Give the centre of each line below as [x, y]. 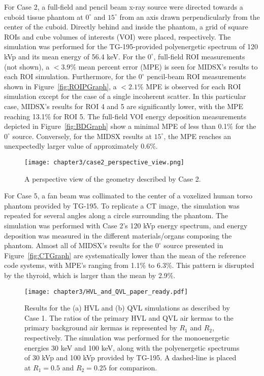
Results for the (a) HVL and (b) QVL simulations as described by [127, 308]
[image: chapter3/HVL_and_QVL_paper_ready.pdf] [106, 292]
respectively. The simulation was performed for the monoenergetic [127, 337]
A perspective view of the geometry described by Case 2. [113, 178]
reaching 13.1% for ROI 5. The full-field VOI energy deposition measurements [125, 116]
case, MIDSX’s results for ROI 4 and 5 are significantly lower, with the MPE [124, 106]
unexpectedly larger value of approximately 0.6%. [81, 146]
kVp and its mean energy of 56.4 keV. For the [75, 56]
